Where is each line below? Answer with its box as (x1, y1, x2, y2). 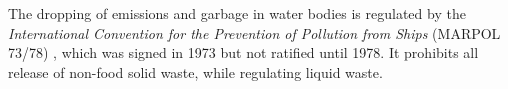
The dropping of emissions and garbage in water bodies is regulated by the (8, 3, 466, 23)
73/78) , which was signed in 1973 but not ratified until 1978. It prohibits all (8, 42, 479, 63)
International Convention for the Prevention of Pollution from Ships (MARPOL (8, 22, 501, 43)
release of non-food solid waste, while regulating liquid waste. (8, 61, 383, 82)
